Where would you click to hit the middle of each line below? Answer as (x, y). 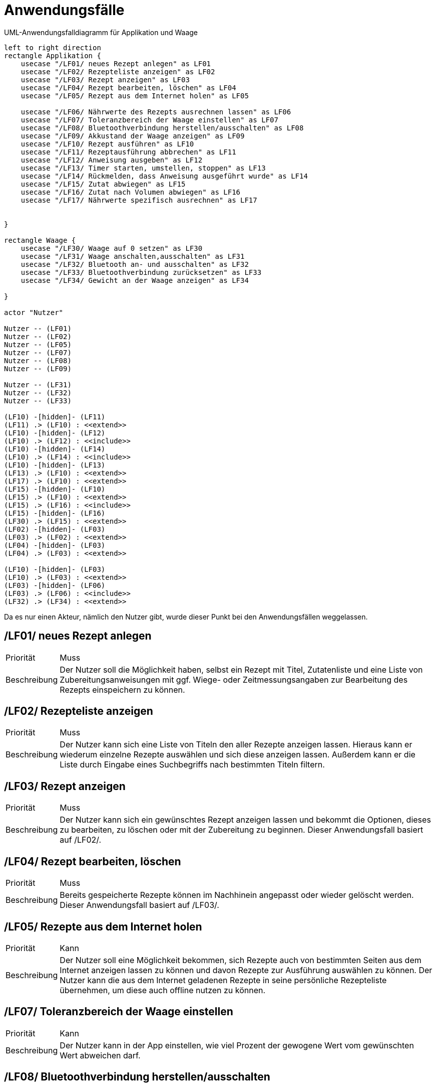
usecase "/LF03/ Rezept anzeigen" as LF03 (105, 80)
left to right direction (53, 47)
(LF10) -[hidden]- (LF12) (55, 433)
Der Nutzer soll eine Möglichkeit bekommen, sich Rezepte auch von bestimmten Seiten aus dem (241, 960)
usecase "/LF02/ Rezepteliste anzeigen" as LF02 (118, 71)
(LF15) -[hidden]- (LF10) (55, 489)
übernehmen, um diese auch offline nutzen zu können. (163, 990)
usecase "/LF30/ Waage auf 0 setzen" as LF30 (112, 248)
